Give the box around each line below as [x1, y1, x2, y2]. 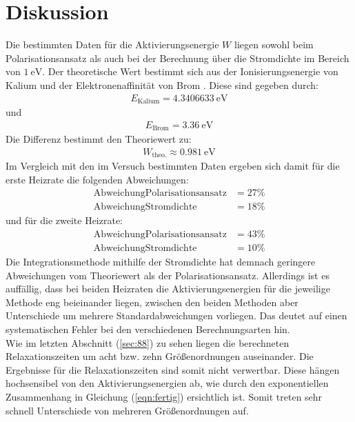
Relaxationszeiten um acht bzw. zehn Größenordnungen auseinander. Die [6, 349, 314, 363]
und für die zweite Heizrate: [6, 213, 123, 228]
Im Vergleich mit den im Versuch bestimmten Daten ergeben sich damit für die [6, 159, 340, 173]
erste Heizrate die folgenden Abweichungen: [6, 172, 189, 186]
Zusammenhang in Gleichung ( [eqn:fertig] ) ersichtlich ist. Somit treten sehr [6, 389, 323, 403]
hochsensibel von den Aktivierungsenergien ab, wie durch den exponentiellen [6, 376, 329, 390]
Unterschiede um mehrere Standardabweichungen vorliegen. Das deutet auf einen [6, 308, 347, 323]
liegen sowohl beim [234, 37, 314, 52]
